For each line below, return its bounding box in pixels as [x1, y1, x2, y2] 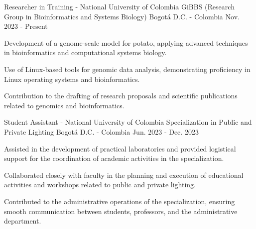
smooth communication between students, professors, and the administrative [4, 206, 238, 216]
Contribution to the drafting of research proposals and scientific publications [4, 90, 238, 101]
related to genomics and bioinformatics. [4, 100, 125, 110]
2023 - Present [4, 21, 48, 31]
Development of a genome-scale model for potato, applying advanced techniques [4, 37, 248, 48]
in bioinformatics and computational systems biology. [4, 47, 167, 58]
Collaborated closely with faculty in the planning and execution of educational [4, 169, 244, 180]
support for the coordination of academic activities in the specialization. [4, 153, 224, 163]
